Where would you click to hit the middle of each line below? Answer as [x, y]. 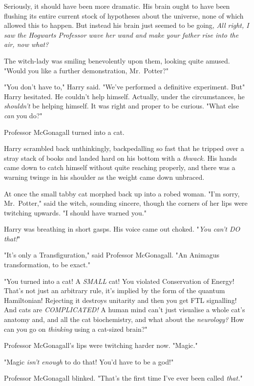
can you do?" [23, 115]
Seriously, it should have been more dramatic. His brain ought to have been [117, 6]
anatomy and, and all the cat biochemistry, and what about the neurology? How [124, 319]
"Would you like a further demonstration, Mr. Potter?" [86, 70]
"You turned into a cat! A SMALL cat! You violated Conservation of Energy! [119, 281]
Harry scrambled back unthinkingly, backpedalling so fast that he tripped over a [124, 148]
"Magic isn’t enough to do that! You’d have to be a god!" [89, 361]
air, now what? [26, 44]
